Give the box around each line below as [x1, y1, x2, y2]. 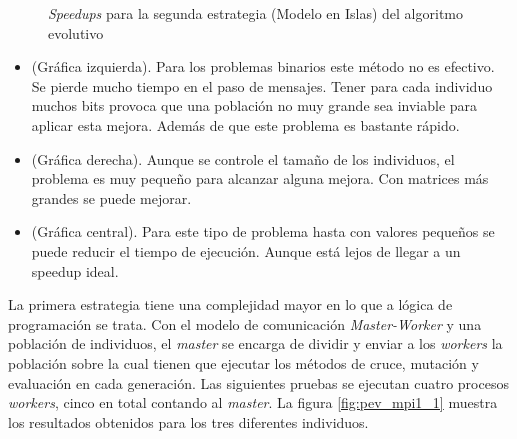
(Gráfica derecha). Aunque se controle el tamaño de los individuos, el [31, 148, 455, 169]
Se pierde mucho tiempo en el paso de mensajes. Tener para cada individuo [31, 75, 493, 96]
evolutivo [48, 22, 104, 43]
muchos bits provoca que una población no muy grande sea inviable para [31, 95, 478, 116]
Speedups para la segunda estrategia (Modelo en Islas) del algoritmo [48, 3, 464, 23]
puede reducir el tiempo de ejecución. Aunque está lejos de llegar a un [31, 240, 461, 261]
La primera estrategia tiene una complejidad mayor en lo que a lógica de [8, 294, 453, 315]
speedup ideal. [31, 260, 119, 281]
